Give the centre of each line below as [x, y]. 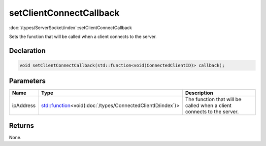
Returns [22, 126]
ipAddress [24, 106]
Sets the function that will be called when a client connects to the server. [83, 36]
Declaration [27, 51]
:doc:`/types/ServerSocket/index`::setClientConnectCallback [71, 28]
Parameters [27, 81]
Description [199, 93]
